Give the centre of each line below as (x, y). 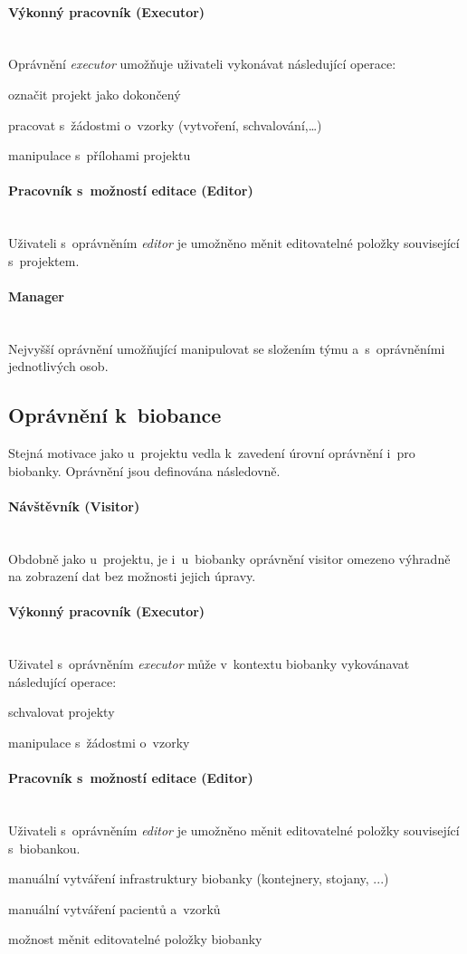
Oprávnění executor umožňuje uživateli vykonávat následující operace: (202, 64)
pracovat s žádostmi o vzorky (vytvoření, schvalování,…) (165, 124)
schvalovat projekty (62, 712)
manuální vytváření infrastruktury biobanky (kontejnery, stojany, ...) (199, 878)
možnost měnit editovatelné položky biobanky (135, 939)
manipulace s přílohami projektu (100, 155)
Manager (36, 296)
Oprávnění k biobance (115, 415)
